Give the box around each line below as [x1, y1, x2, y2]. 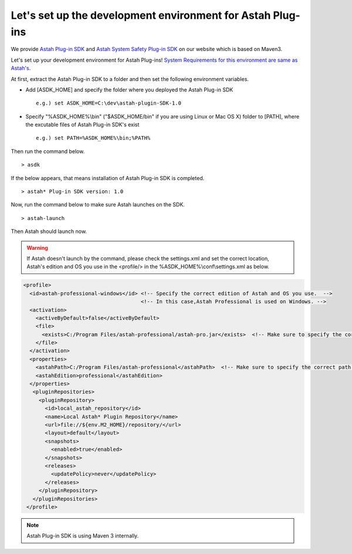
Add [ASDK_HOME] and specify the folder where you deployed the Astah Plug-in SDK [25, 86, 233, 93]
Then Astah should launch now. [11, 228, 87, 235]
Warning [26, 244, 48, 251]
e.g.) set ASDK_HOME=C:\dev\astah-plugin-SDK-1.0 [36, 100, 182, 107]
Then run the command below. [11, 147, 85, 155]
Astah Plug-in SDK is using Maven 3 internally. [26, 532, 139, 539]
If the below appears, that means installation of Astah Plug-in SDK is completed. [11, 174, 205, 181]
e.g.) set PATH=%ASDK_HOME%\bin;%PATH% [36, 135, 151, 141]
